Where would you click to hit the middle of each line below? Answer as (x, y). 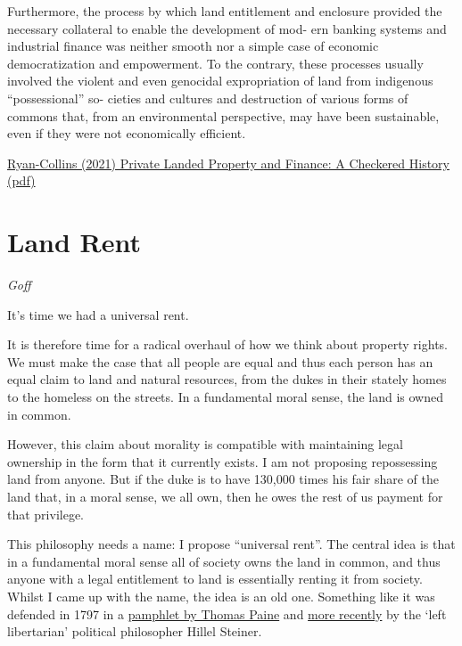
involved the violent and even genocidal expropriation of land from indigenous (220, 81)
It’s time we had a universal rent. (98, 314)
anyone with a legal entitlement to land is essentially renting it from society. (215, 579)
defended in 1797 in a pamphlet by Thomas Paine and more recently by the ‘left (227, 613)
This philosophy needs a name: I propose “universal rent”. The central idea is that (231, 544)
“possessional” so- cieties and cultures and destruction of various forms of (208, 98)
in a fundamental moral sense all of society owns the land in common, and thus (224, 561)
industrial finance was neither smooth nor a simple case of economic (193, 46)
